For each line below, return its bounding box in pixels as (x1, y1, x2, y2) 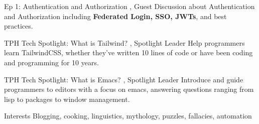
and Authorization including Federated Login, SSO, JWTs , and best (4, 11, 227, 21)
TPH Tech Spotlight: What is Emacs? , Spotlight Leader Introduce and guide (4, 74, 243, 84)
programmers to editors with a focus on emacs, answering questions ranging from (4, 84, 254, 94)
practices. (4, 21, 33, 31)
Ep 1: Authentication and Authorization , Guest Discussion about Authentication (4, 1, 255, 11)
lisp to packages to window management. (4, 93, 130, 104)
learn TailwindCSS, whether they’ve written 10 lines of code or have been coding (4, 47, 253, 58)
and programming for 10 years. (4, 57, 99, 67)
